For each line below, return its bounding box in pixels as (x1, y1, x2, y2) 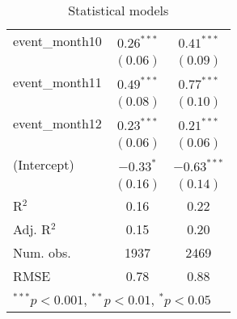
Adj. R (13, 220, 51, 238)
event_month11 (13, 73, 102, 91)
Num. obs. (13, 243, 71, 262)
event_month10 (13, 31, 102, 50)
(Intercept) (13, 155, 74, 174)
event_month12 (13, 114, 102, 132)
